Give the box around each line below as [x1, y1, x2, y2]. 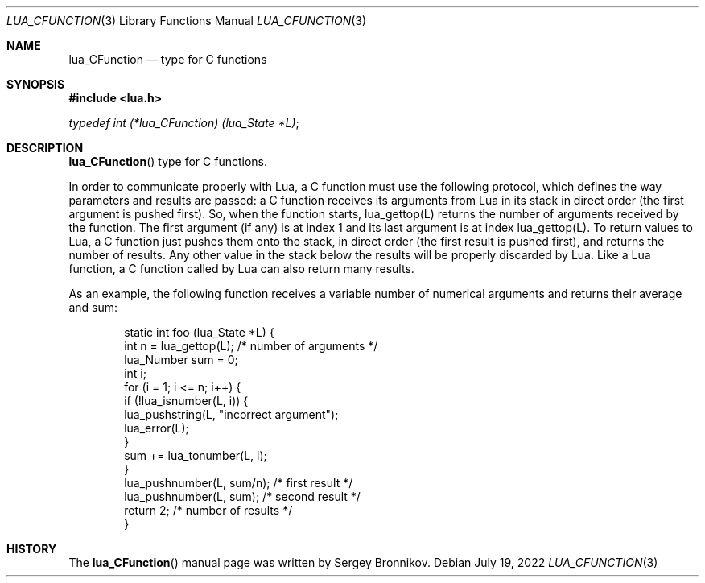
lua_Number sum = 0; [124, 353, 238, 366]
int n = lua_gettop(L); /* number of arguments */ [124, 339, 378, 353]
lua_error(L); [124, 421, 189, 435]
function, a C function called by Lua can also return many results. [68, 262, 414, 275]
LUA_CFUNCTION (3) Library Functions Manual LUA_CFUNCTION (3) [6, 14, 367, 27]
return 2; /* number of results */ [124, 503, 293, 517]
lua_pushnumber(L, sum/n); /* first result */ [124, 476, 353, 490]
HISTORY [6, 542, 57, 556]
